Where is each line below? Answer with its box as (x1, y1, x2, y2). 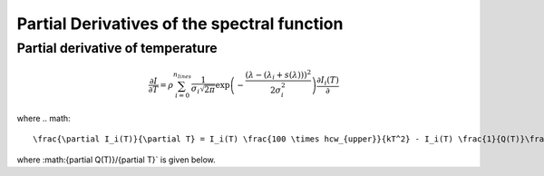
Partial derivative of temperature (16, 40, 218, 56)
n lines (172, 71, 192, 81)
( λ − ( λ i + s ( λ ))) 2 (245, 68, 312, 82)
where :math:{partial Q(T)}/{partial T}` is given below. (16, 154, 217, 165)
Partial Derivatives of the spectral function (16, 14, 344, 34)
